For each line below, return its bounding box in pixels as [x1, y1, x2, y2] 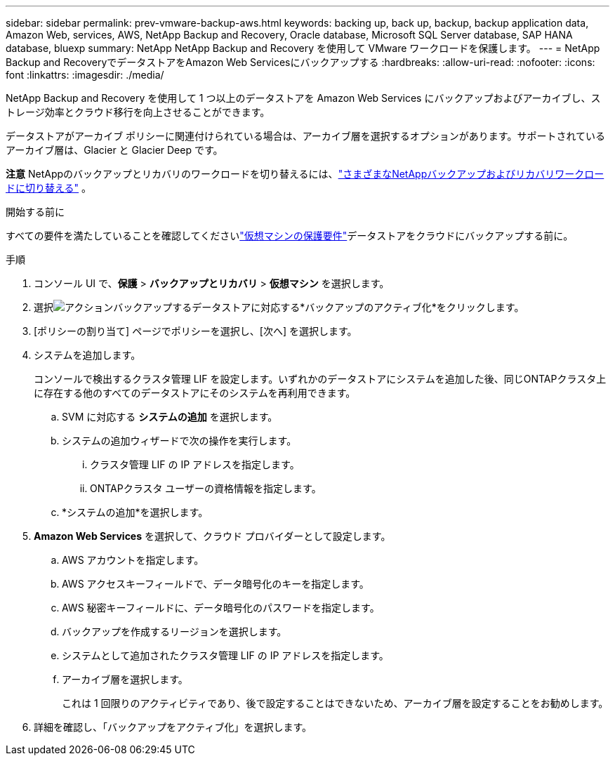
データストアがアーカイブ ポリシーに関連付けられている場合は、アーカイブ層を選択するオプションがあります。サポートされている [6, 130, 606, 142]
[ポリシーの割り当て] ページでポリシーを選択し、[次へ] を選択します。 [34, 325, 357, 337]
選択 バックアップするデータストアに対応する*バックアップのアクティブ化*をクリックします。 [34, 301, 524, 313]
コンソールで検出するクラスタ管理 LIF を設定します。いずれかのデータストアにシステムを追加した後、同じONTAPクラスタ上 [34, 373, 607, 385]
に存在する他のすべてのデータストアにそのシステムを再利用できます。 [34, 387, 356, 399]
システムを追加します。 [34, 349, 141, 361]
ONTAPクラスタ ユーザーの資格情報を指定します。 [90, 482, 322, 494]
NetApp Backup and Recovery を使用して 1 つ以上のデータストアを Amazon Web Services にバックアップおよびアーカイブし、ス [6, 92, 601, 104]
